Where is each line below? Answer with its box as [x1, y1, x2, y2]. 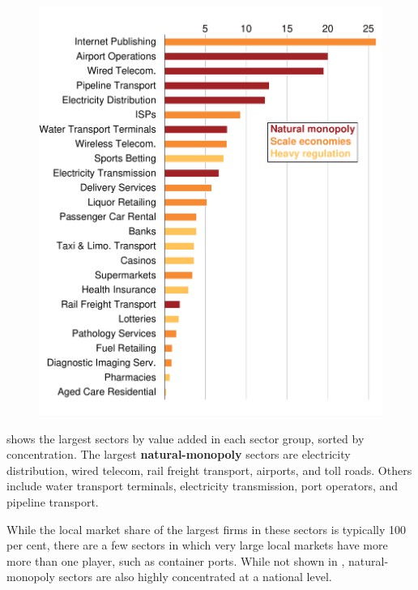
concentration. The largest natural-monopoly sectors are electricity [6, 446, 351, 463]
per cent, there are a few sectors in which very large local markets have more [6, 537, 388, 554]
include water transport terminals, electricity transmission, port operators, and [6, 477, 399, 494]
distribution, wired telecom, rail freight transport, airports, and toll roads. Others [6, 461, 412, 478]
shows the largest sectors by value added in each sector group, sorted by [6, 430, 365, 447]
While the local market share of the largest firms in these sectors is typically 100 [6, 520, 407, 537]
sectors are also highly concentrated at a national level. [58, 568, 332, 585]
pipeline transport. [6, 493, 99, 510]
